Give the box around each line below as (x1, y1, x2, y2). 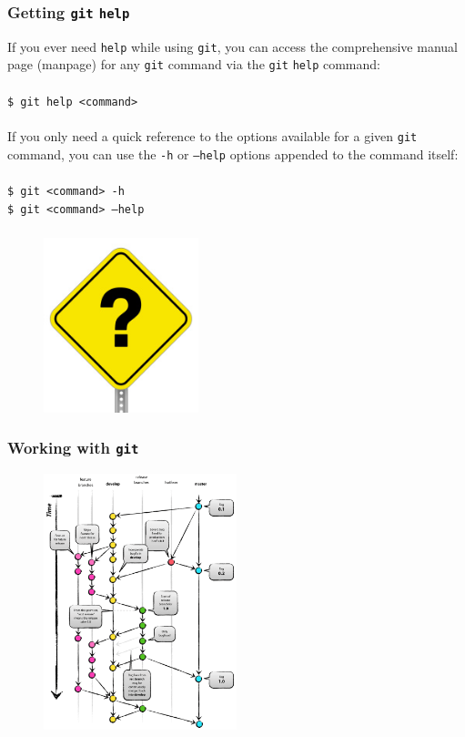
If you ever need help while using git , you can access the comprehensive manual (7, 36, 458, 56)
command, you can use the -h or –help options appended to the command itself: (7, 144, 459, 163)
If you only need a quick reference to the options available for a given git (7, 126, 418, 145)
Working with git (7, 436, 139, 459)
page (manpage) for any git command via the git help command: (7, 55, 380, 74)
